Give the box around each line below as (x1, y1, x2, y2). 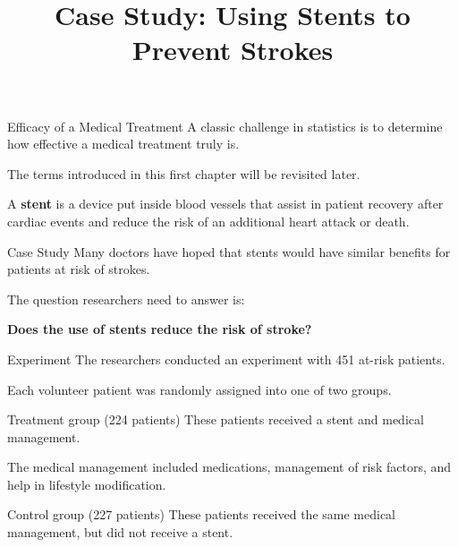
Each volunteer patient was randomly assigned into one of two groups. (7, 380, 392, 398)
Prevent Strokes (131, 31, 334, 68)
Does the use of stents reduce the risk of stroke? (7, 320, 312, 338)
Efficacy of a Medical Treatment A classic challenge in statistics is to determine (7, 116, 443, 135)
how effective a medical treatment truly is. (7, 134, 240, 153)
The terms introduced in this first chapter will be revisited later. (7, 164, 360, 183)
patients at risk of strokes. (7, 260, 150, 278)
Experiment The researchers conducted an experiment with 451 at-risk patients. (7, 349, 445, 368)
